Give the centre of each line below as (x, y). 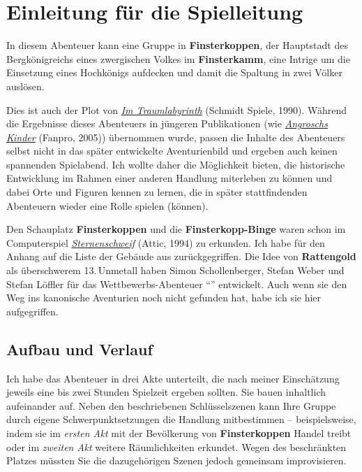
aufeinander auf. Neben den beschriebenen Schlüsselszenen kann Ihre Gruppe (171, 405)
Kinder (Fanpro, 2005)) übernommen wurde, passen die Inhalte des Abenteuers (176, 137)
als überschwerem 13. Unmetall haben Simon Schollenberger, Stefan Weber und (175, 270)
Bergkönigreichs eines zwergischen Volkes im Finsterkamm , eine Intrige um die (178, 58)
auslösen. (25, 86)
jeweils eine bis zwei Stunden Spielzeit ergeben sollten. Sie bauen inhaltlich (166, 392)
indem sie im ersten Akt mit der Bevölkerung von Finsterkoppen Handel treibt (179, 432)
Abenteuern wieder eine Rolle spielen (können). (107, 205)
